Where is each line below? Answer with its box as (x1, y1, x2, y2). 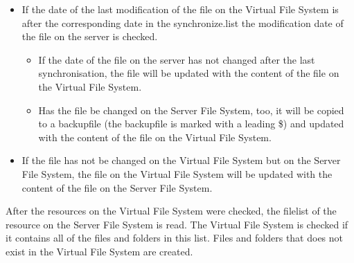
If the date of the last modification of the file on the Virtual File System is (21, 2, 339, 16)
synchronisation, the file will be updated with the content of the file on (38, 66, 339, 80)
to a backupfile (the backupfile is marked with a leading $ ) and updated (38, 116, 344, 131)
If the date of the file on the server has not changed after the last (38, 52, 315, 66)
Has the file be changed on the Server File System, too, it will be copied (38, 102, 344, 117)
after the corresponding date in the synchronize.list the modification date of (21, 15, 344, 30)
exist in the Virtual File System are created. (6, 244, 193, 258)
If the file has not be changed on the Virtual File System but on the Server (21, 153, 341, 167)
